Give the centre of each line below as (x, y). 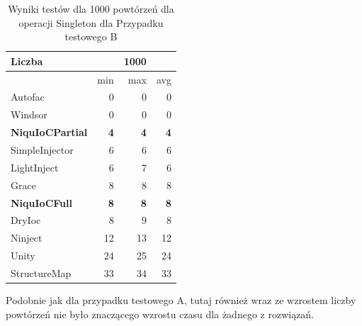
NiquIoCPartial (49, 132)
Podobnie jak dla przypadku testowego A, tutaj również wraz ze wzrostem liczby (181, 300)
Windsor (29, 114)
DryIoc (26, 220)
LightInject (35, 167)
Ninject (27, 238)
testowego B (91, 36)
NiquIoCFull (41, 202)
